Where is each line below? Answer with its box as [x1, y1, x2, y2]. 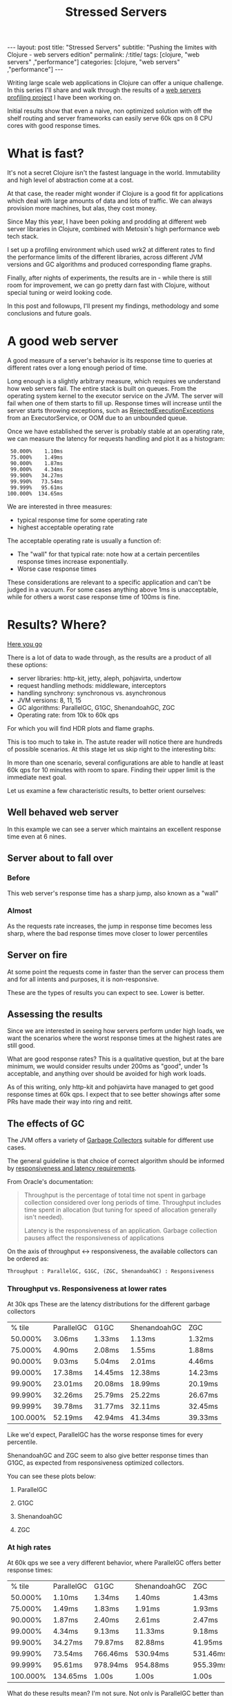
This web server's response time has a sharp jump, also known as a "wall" [7, 888, 219, 897]
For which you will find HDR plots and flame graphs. [7, 724, 155, 732]
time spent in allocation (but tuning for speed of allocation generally [23, 1205, 217, 1214]
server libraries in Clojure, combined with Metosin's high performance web [7, 225, 220, 233]
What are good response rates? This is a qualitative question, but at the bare [7, 1055, 224, 1063]
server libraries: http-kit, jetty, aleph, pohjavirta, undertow [17, 674, 182, 682]
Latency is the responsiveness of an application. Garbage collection [23, 1226, 217, 1235]
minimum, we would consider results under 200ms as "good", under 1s [7, 1062, 209, 1070]
